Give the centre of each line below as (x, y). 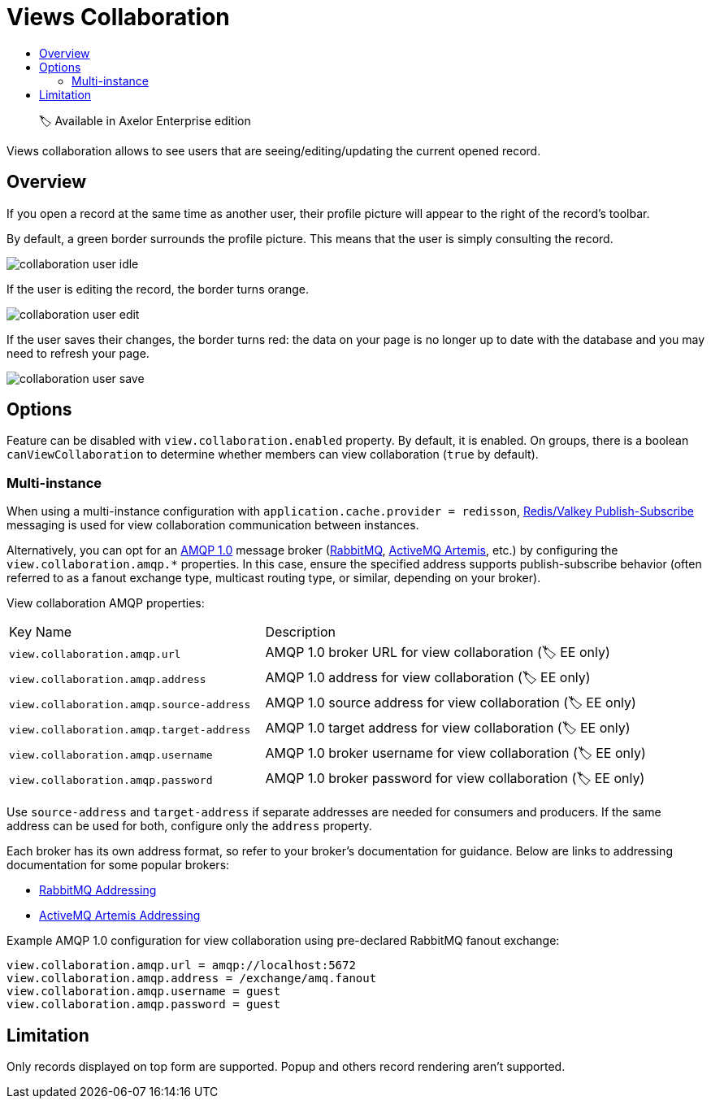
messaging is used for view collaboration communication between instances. (213, 525)
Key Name (41, 632)
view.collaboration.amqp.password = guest (144, 1005)
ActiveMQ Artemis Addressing (120, 916)
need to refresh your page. (78, 353)
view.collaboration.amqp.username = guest (144, 992)
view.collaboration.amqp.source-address (130, 705)
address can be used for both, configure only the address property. (189, 826)
